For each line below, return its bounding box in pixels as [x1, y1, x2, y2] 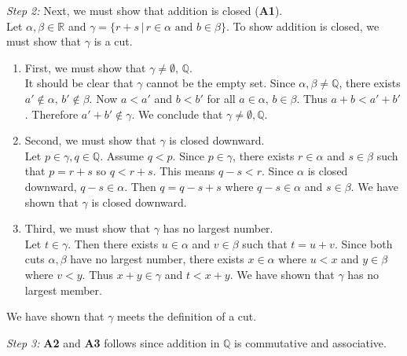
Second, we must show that [24, 132, 156, 149]
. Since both [334, 235, 393, 251]
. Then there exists [68, 235, 159, 251]
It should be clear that [24, 75, 134, 91]
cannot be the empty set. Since [146, 75, 295, 91]
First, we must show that [24, 59, 146, 75]
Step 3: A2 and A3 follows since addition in [6, 334, 220, 350]
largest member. [24, 281, 102, 298]
